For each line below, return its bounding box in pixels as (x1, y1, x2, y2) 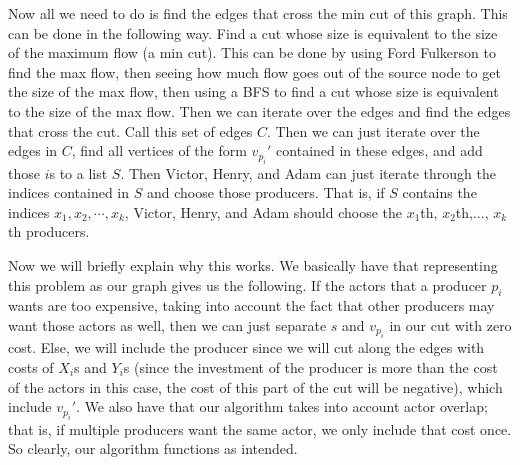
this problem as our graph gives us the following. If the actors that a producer (8, 274, 487, 295)
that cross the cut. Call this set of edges (8, 120, 253, 141)
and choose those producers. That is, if (146, 182, 385, 203)
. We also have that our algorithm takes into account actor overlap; (76, 396, 488, 417)
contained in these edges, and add (276, 140, 483, 161)
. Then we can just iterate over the (266, 120, 480, 141)
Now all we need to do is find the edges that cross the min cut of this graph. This (8, 3, 508, 23)
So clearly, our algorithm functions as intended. (8, 438, 298, 459)
